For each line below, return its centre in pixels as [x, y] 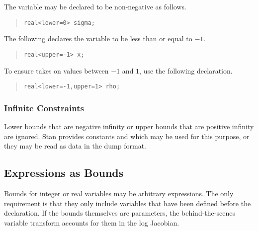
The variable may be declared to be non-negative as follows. [95, 6]
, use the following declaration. [186, 70]
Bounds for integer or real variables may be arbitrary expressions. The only [119, 193]
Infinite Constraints [44, 108]
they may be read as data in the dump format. [75, 146]
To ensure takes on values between [56, 70]
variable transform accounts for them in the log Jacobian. [92, 222]
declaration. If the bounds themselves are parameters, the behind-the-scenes [120, 213]
